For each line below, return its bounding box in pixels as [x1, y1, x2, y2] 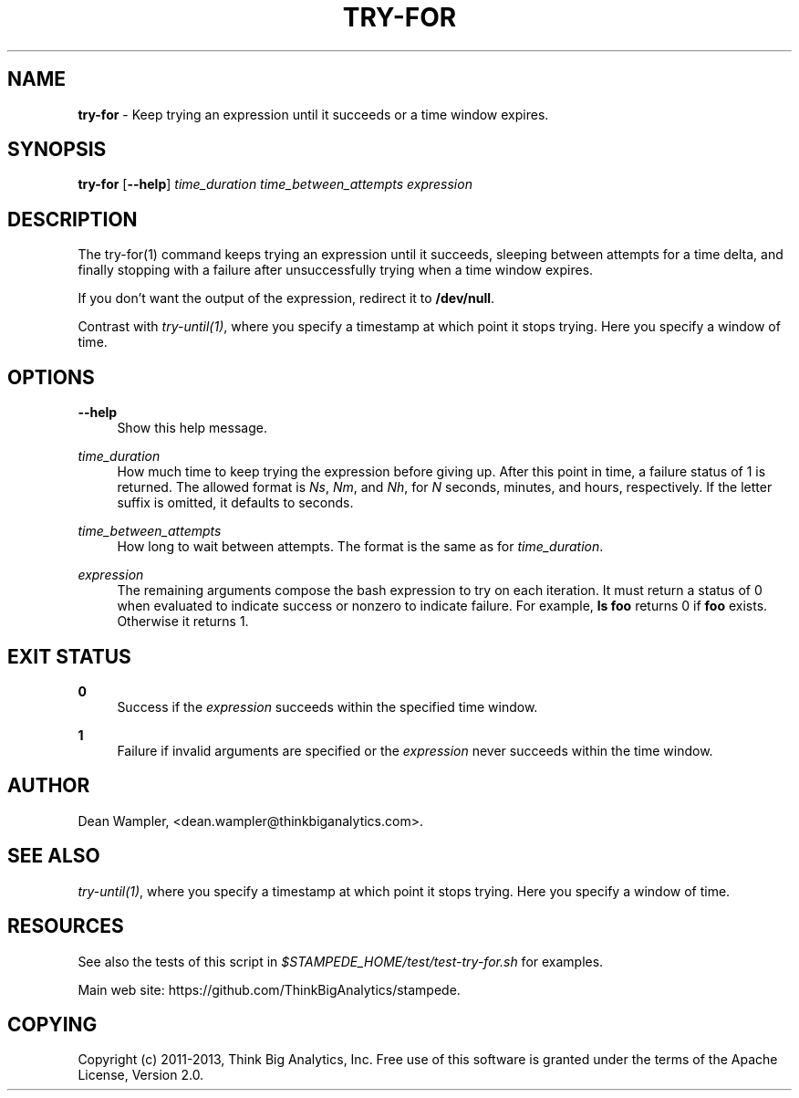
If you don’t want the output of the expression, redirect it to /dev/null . [78, 290, 495, 307]
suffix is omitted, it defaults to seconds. [117, 495, 354, 511]
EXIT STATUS [7, 644, 131, 668]
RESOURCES [7, 915, 124, 938]
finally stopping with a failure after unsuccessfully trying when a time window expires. [78, 262, 594, 278]
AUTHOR [7, 774, 90, 798]
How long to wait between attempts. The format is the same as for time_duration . [117, 539, 604, 555]
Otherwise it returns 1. [117, 613, 249, 630]
